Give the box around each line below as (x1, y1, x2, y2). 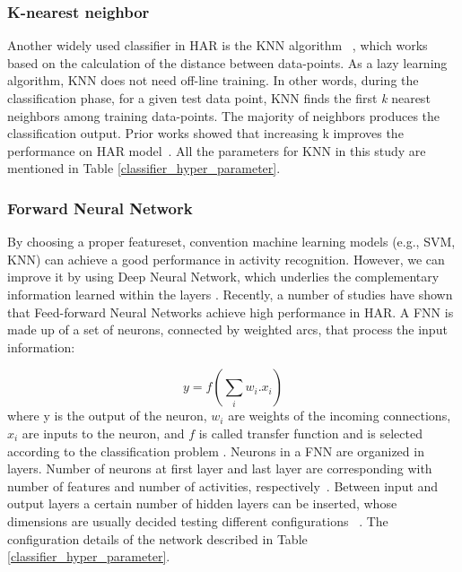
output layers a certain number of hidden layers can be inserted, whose (7, 494, 397, 513)
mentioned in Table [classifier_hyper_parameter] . (7, 159, 281, 178)
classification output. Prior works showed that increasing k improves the (7, 124, 404, 143)
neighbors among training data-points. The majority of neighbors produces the (7, 106, 440, 125)
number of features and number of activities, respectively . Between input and (7, 476, 439, 495)
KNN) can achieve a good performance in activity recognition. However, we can (7, 249, 445, 268)
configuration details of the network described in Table (7, 529, 308, 548)
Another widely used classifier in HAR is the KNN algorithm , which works (7, 36, 428, 55)
